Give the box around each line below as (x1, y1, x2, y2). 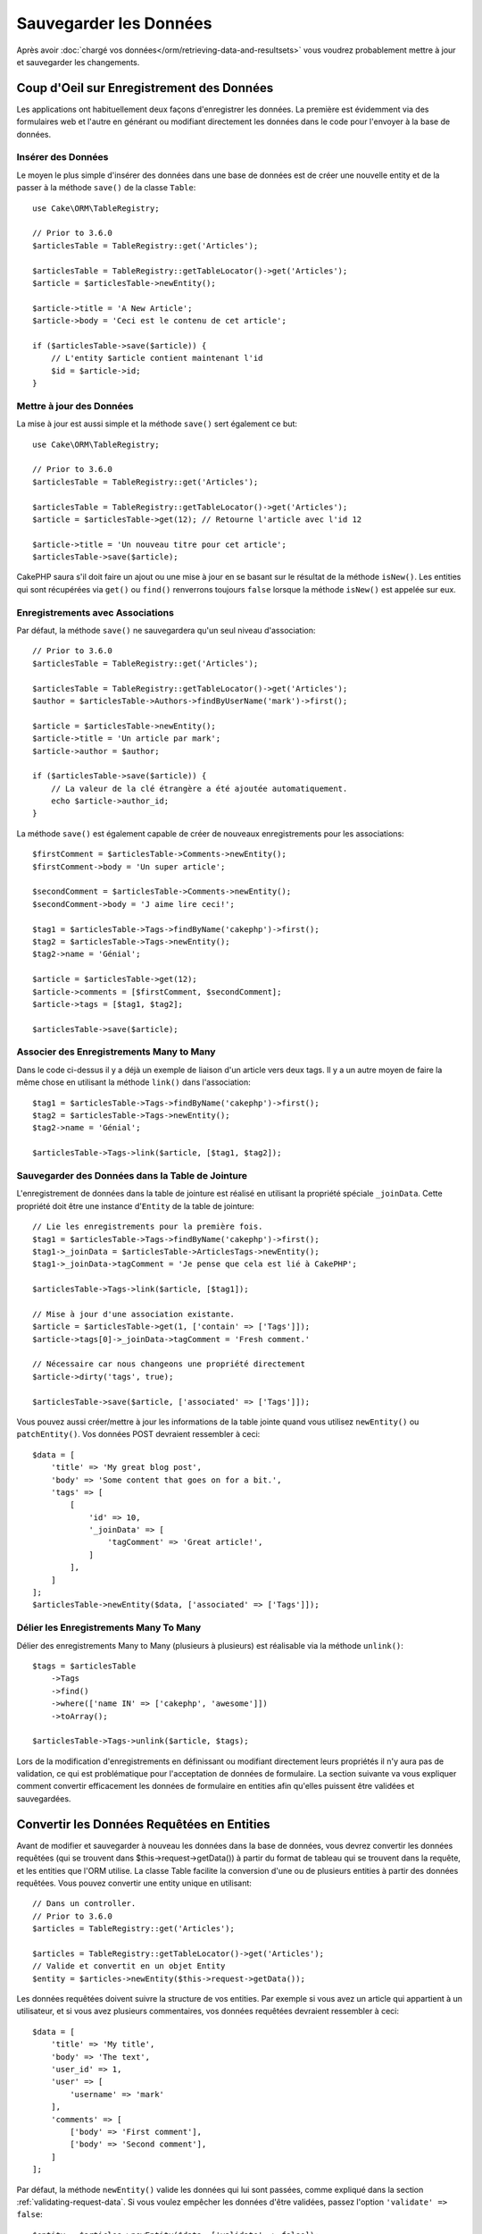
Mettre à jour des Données (16, 399, 134, 412)
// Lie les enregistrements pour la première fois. (32, 1222, 263, 1232)
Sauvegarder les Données (16, 13, 212, 33)
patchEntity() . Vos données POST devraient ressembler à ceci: (16, 1429, 261, 1440)
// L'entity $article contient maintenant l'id (50, 353, 263, 364)
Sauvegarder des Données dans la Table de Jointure (16, 1169, 247, 1181)
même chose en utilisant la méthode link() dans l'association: (16, 1077, 252, 1088)
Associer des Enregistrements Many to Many (16, 1046, 216, 1058)
